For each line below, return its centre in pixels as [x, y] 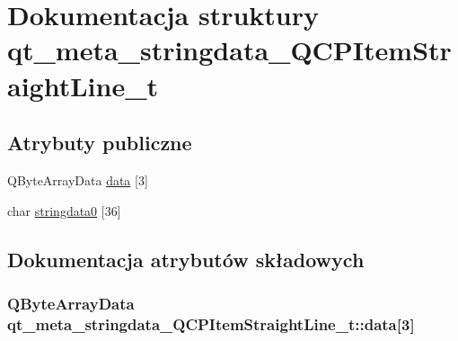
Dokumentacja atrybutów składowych [186, 259]
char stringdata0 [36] [64, 210]
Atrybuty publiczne [100, 143]
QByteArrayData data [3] [78, 179]
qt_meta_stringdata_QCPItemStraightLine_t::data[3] [211, 323]
